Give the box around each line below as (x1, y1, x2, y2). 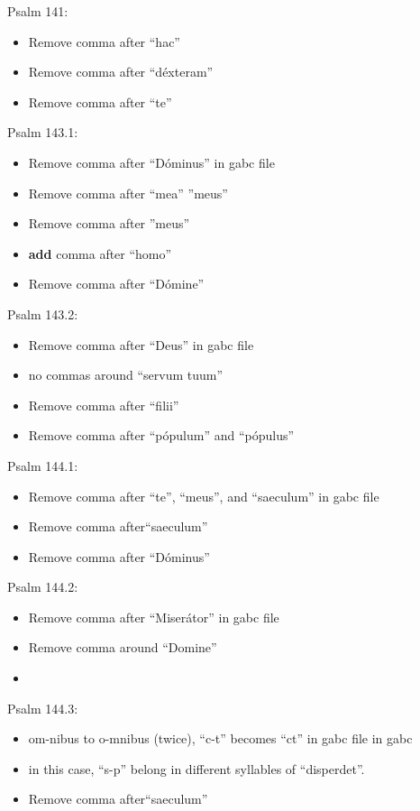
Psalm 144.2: (7, 577, 78, 596)
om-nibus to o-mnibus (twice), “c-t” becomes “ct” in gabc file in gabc (28, 729, 413, 748)
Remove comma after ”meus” (28, 214, 190, 233)
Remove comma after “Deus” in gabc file (28, 335, 254, 354)
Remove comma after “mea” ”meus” (28, 183, 228, 202)
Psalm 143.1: (7, 123, 78, 142)
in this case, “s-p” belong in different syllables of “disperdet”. (28, 759, 365, 778)
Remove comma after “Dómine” (28, 274, 205, 293)
